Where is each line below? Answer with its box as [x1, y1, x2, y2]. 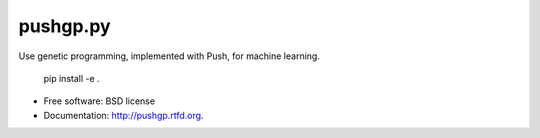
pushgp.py [18, 15, 111, 37]
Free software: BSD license [43, 95, 155, 107]
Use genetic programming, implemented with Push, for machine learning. [18, 50, 320, 62]
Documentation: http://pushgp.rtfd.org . [43, 109, 204, 121]
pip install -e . [43, 72, 100, 84]
